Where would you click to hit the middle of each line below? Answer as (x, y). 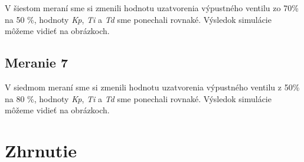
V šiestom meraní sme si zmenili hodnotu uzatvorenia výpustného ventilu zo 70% (152, 8)
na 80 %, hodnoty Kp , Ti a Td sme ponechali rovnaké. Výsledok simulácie (138, 98)
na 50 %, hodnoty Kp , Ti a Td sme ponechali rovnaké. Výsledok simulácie (138, 19)
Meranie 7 (36, 63)
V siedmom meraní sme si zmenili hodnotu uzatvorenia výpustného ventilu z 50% (152, 87)
